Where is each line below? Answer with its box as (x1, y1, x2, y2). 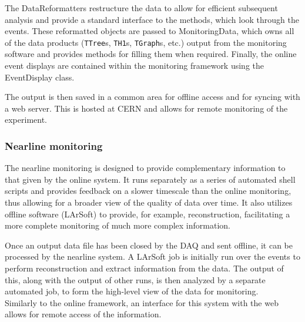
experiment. (5, 113, 47, 126)
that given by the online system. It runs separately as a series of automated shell (5, 173, 296, 185)
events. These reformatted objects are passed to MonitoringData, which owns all (5, 25, 294, 37)
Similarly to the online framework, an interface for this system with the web (5, 296, 279, 308)
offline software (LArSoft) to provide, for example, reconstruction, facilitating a (5, 207, 290, 220)
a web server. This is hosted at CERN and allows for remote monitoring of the (5, 102, 288, 114)
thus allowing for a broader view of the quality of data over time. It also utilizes (5, 196, 293, 208)
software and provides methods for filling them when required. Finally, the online (5, 48, 297, 60)
